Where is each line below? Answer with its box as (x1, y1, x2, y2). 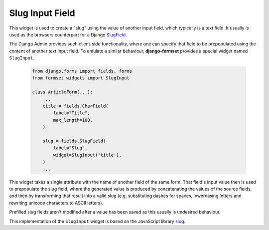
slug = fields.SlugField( (42, 138, 106, 144)
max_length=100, (53, 117, 93, 123)
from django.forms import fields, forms (32, 68, 132, 74)
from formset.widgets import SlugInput (32, 75, 130, 81)
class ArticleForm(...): (32, 89, 93, 95)
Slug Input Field (9, 7, 75, 18)
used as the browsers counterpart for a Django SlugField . (9, 31, 127, 37)
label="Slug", (53, 145, 88, 151)
